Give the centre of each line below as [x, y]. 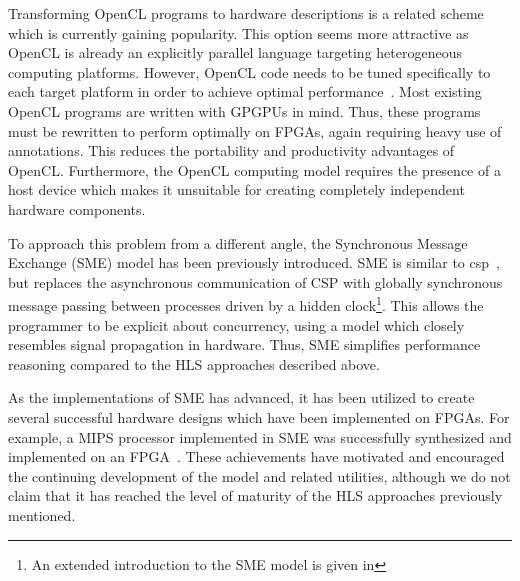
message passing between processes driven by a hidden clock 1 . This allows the [246, 303]
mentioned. [42, 514]
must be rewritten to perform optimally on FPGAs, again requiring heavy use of [255, 130]
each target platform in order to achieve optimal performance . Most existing [245, 91]
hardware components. [77, 208]
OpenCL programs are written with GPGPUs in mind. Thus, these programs [244, 110]
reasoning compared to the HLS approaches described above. [194, 363]
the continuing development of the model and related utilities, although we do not [259, 475]
